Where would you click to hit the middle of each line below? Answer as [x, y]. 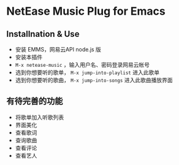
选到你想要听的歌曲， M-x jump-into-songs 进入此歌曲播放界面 [94, 80]
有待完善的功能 [35, 102]
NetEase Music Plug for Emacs [86, 11]
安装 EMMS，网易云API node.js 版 [58, 49]
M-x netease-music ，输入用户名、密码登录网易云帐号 [82, 65]
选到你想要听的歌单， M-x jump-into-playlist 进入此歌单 [87, 72]
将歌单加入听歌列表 [40, 117]
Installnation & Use [43, 34]
